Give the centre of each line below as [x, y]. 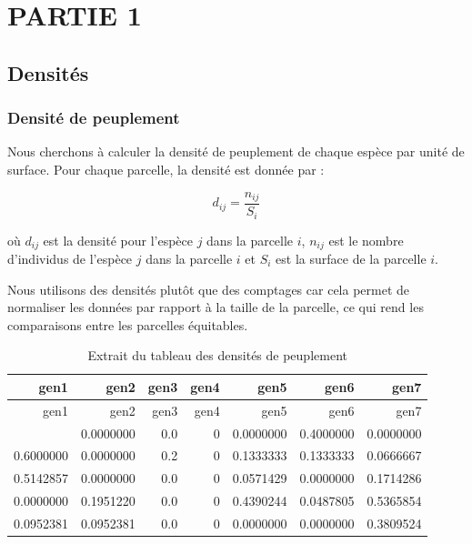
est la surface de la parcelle [351, 258]
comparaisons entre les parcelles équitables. [128, 324]
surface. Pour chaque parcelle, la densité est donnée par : [166, 169]
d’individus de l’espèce [70, 258]
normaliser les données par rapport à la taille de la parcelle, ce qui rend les [216, 307]
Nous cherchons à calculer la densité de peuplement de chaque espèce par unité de [236, 151]
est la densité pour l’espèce [118, 240]
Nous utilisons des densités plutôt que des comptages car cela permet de [209, 289]
